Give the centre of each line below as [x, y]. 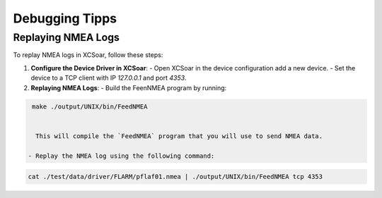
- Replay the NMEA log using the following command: [121, 156]
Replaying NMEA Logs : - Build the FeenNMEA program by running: [129, 87]
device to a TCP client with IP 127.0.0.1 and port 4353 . [109, 78]
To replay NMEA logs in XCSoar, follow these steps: [88, 55]
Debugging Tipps [65, 18]
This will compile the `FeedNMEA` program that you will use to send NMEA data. [179, 136]
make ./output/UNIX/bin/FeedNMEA [90, 106]
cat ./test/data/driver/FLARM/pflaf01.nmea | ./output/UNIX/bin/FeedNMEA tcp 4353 [175, 177]
